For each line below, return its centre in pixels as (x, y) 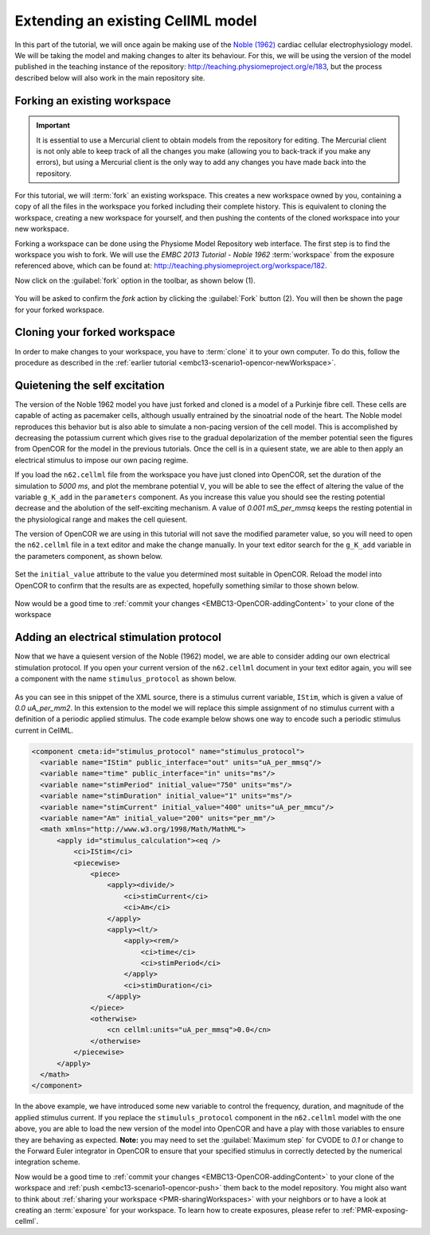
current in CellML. (44, 730)
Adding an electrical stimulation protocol (118, 637)
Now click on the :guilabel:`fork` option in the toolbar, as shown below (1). (135, 280)
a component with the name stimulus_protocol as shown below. (125, 679)
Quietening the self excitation (90, 385)
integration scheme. (47, 1162)
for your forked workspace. (60, 310)
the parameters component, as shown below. (89, 556)
